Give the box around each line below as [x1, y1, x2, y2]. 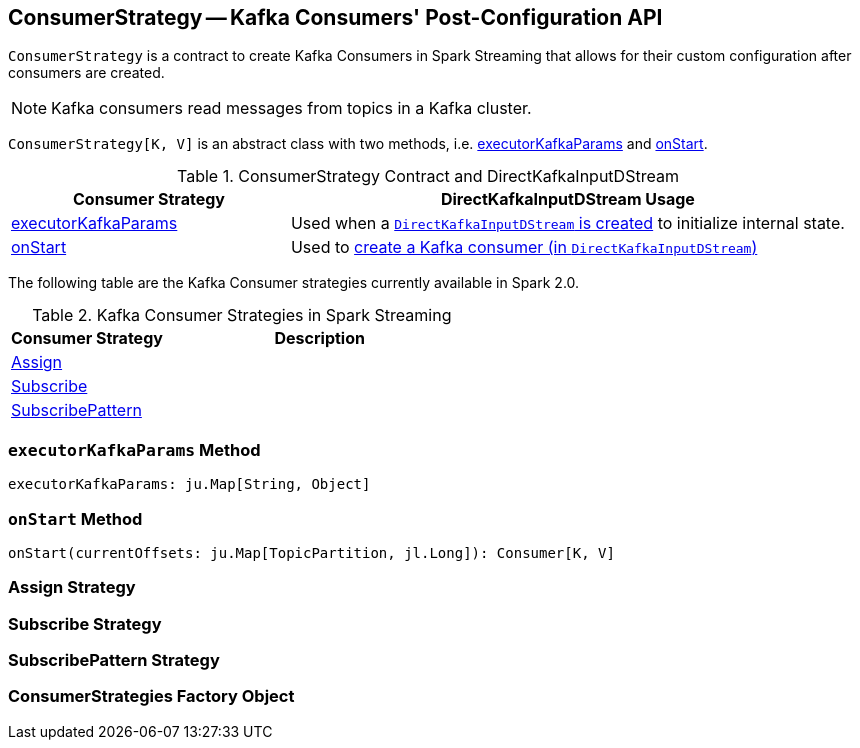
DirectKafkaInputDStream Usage [440, 189, 695, 210]
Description [274, 328, 365, 349]
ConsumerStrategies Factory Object [8, 686, 295, 707]
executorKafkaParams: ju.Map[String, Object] [8, 476, 371, 493]
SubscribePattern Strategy [8, 650, 220, 671]
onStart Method [8, 508, 143, 529]
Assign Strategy [8, 577, 136, 598]
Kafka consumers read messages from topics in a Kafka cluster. [51, 98, 532, 119]
